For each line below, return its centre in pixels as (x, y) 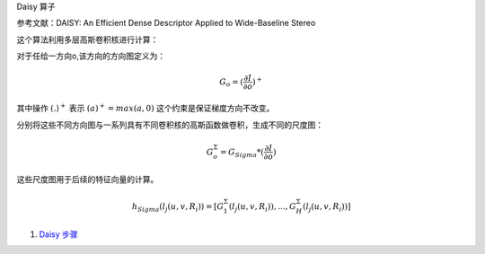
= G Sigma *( (242, 153)
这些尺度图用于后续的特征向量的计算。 (88, 180)
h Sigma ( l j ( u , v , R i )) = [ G (178, 208)
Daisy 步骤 (58, 234)
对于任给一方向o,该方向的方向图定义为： (91, 56)
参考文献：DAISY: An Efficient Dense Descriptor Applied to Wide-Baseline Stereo (166, 23)
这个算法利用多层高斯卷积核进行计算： (88, 39)
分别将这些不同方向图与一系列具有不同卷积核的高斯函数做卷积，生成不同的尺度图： (170, 125)
